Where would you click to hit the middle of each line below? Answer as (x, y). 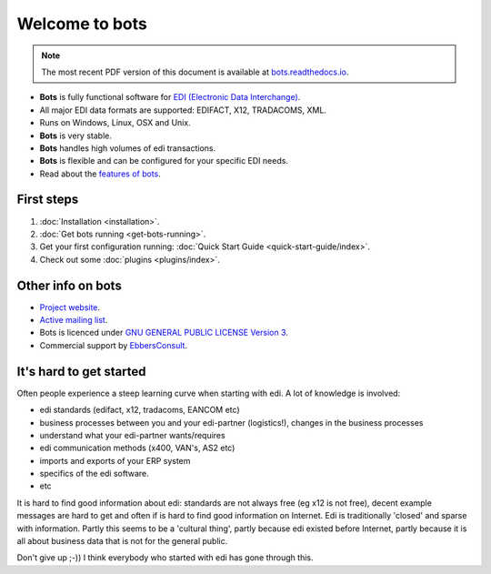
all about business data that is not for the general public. (122, 541)
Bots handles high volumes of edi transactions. (128, 148)
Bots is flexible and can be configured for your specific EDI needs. (164, 161)
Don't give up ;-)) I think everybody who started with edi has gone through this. (165, 558)
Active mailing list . (74, 320)
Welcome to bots (82, 24)
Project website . (70, 307)
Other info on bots (69, 285)
